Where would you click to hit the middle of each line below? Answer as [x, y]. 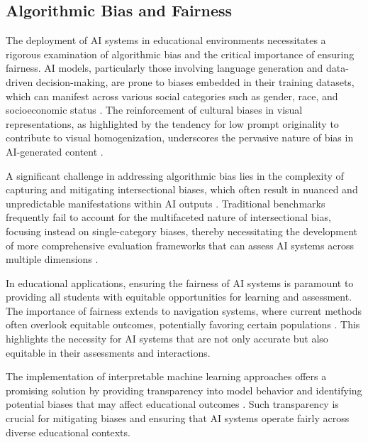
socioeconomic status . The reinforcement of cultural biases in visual [154, 110]
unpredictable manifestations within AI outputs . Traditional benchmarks [166, 203]
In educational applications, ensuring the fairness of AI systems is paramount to [180, 282]
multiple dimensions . [52, 259]
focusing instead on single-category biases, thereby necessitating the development [182, 231]
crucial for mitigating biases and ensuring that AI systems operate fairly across [178, 418]
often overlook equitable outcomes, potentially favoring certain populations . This [183, 324]
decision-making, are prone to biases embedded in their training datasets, [195, 81]
